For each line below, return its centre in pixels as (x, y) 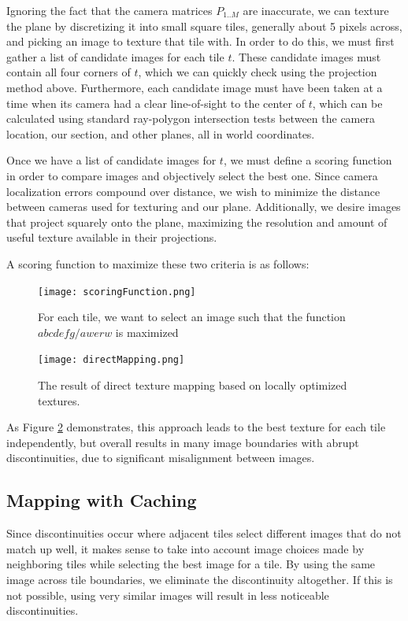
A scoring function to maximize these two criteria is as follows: (158, 263)
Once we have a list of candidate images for (111, 160)
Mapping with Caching (102, 500)
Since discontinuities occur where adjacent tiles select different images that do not (204, 533)
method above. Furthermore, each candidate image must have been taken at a (195, 87)
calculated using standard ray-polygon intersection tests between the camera (191, 118)
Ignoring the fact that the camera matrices (109, 10)
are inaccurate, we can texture (316, 10)
